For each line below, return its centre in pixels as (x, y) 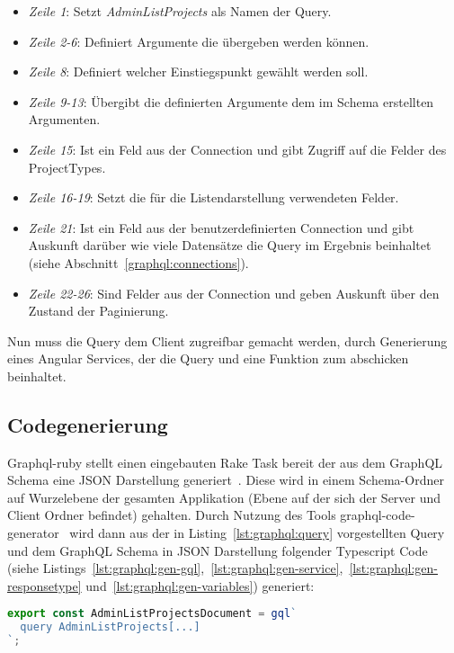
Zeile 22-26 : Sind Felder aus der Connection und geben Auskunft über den (234, 293)
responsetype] (45, 585)
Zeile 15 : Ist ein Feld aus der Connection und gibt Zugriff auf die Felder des (237, 149)
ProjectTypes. (67, 167)
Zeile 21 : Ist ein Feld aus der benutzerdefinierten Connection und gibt (221, 227)
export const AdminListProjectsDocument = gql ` (152, 614)
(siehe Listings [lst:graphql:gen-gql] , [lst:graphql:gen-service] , (175, 568)
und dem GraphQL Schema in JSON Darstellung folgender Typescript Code (218, 550)
